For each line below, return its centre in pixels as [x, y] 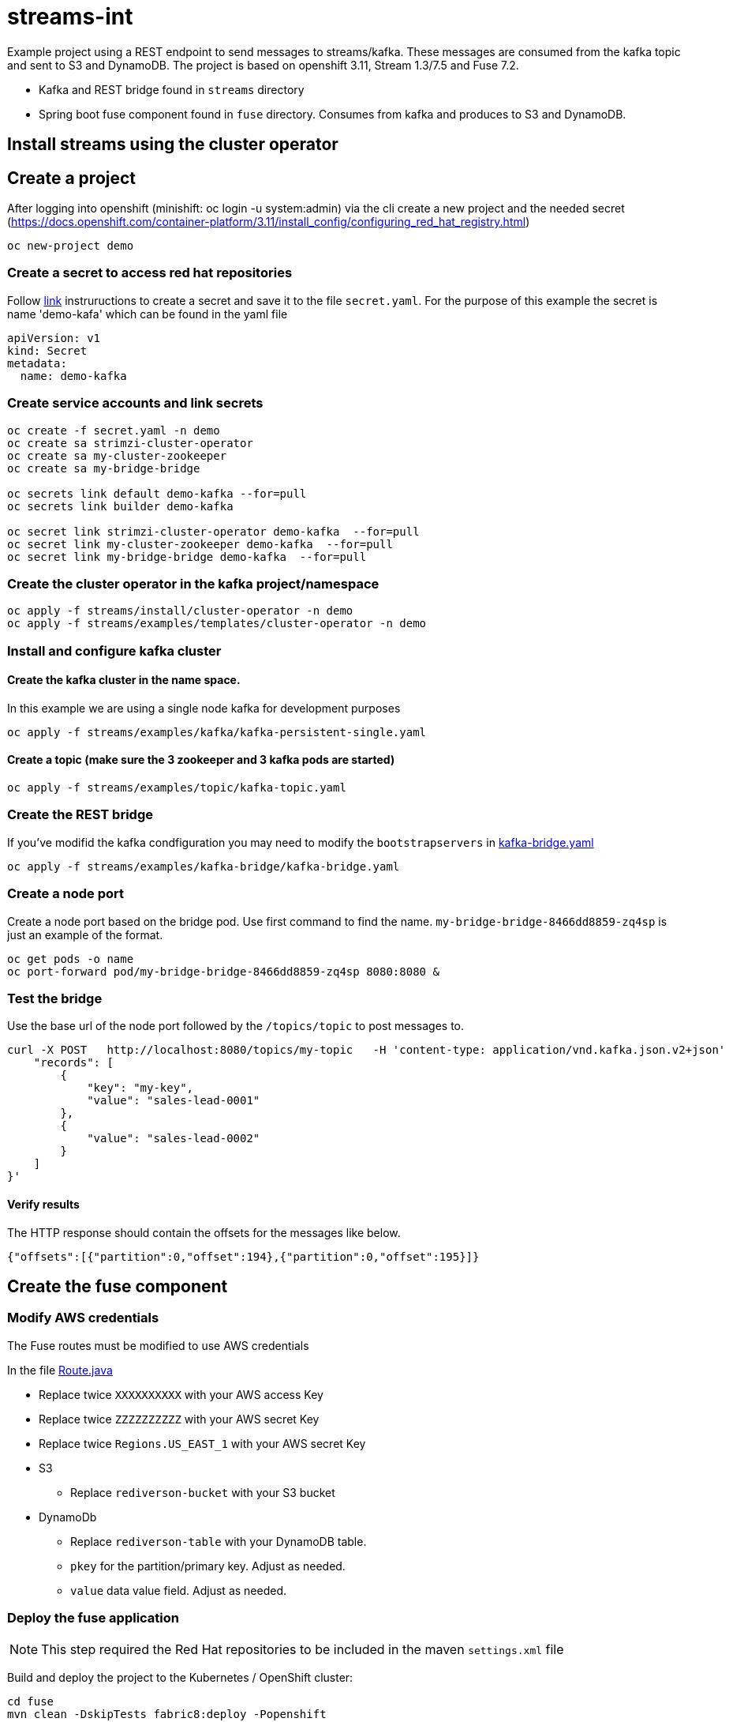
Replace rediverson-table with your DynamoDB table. [219, 1541]
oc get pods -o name [71, 959]
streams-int [70, 17]
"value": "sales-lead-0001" [174, 1101]
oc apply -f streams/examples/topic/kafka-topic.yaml [177, 788]
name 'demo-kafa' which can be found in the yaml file [148, 314]
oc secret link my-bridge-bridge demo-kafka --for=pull [187, 556]
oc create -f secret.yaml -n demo [114, 430]
